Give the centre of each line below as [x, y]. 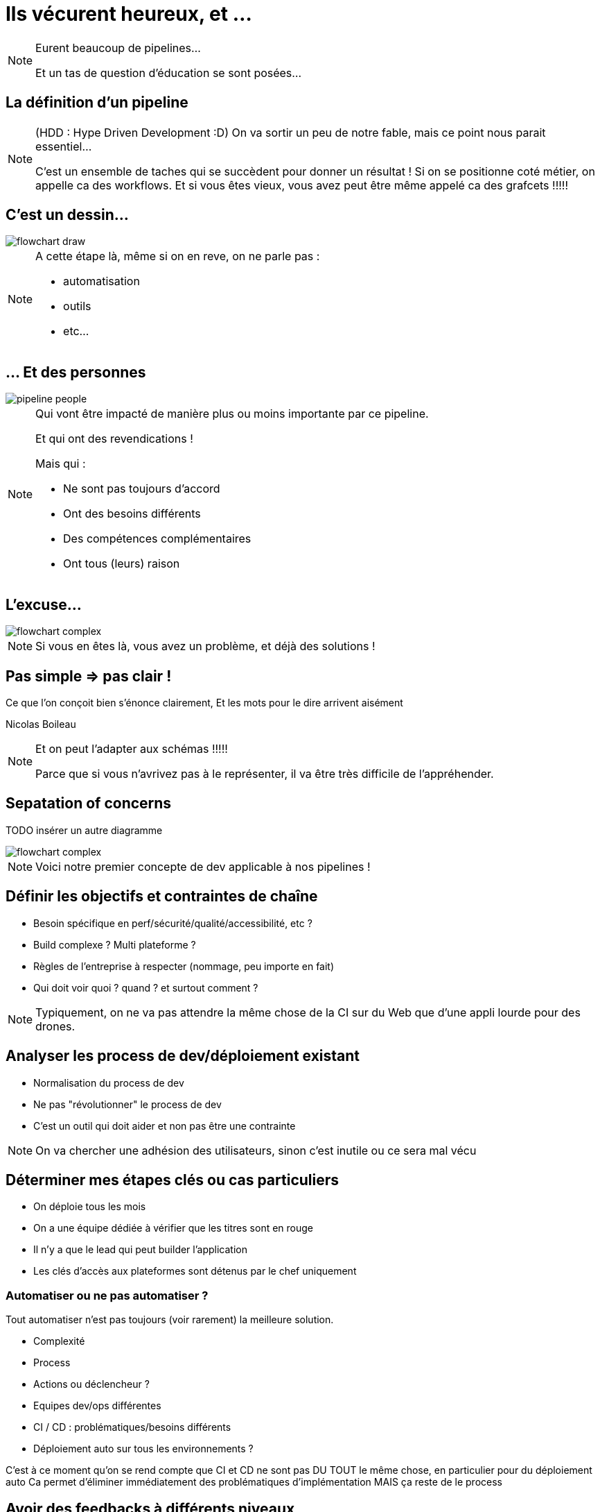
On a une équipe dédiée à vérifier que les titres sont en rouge [174, 1228]
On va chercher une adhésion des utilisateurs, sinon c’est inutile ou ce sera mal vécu [256, 1150]
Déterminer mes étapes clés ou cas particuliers [173, 1180]
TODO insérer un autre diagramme [84, 830]
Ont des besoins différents [132, 514]
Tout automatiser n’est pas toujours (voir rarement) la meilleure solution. [170, 1320]
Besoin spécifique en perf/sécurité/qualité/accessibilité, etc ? [173, 923]
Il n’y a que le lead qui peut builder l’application [140, 1250]
